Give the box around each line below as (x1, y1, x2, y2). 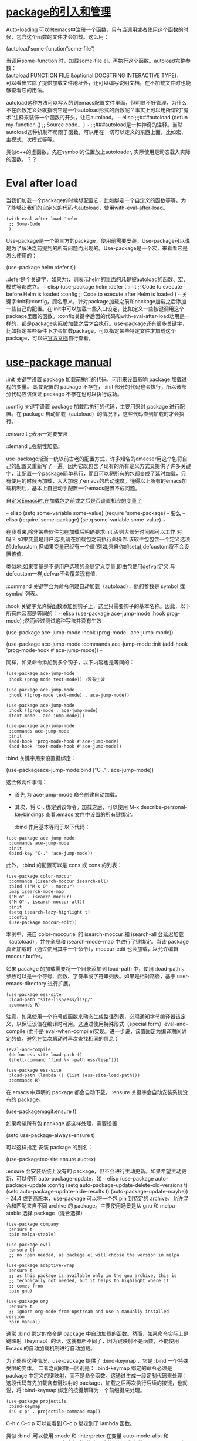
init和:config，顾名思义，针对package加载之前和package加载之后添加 (18, 297, 186, 305)
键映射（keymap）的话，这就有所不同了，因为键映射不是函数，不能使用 (6, 1337, 179, 1344)
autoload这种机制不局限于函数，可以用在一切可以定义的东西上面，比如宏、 (6, 128, 186, 135)
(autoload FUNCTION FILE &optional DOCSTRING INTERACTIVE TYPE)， (6, 72, 182, 79)
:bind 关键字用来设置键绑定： (6, 754, 76, 761)
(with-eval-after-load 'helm (6, 216, 77, 222)
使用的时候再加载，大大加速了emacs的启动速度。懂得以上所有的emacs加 (11, 477, 188, 484)
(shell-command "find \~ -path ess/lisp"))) (8, 1056, 119, 1063)
